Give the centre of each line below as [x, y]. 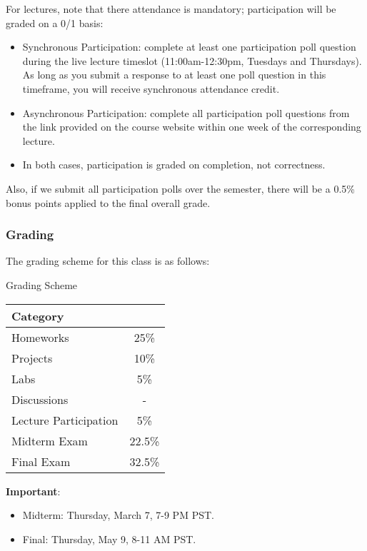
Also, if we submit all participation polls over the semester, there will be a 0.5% [180, 188]
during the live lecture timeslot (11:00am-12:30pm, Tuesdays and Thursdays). [192, 60]
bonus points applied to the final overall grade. [108, 202]
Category [38, 315]
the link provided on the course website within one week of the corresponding [192, 127]
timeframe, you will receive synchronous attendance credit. [151, 88]
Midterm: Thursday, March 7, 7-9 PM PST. [118, 515]
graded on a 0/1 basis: [55, 22]
